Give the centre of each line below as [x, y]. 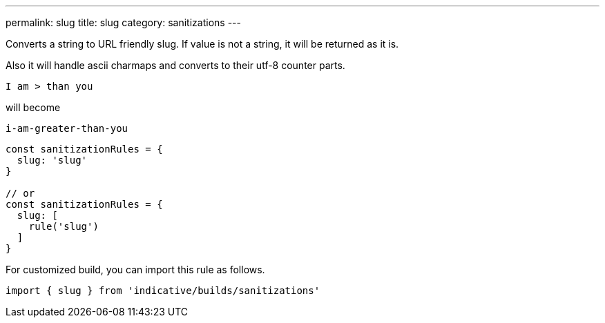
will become [33, 107]
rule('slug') [64, 226]
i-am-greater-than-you [67, 128]
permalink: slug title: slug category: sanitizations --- [123, 22]
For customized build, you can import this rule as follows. [135, 270]
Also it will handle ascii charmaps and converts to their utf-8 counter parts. [175, 65]
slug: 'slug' [52, 160]
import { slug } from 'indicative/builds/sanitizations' [163, 291]
